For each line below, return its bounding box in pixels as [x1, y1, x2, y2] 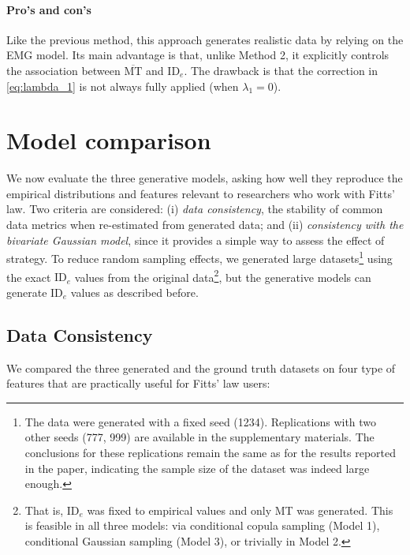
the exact [6, 268, 51, 285]
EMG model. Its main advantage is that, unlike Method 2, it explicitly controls [6, 47, 389, 63]
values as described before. [70, 283, 199, 300]
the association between [6, 62, 121, 78]
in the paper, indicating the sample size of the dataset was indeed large [24, 459, 370, 476]
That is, [24, 501, 64, 518]
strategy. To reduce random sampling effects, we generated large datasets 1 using [6, 248, 393, 266]
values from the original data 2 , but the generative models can [74, 266, 371, 285]
